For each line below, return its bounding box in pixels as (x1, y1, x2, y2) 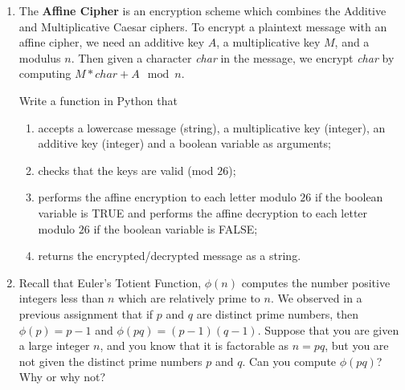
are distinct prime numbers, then (196, 305, 358, 322)
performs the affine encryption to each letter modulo (38, 189, 297, 205)
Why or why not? (18, 368, 106, 385)
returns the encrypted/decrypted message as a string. (38, 247, 301, 264)
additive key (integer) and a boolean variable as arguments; (38, 135, 331, 152)
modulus (18, 49, 61, 66)
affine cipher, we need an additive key (18, 34, 205, 51)
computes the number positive (241, 274, 391, 290)
